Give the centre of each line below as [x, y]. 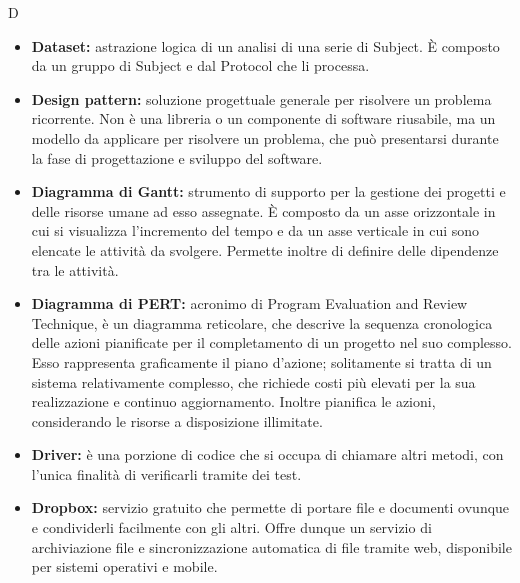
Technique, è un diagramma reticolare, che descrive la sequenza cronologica [262, 322]
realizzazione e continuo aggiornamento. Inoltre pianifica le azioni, [233, 401]
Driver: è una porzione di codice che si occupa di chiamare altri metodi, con [267, 454]
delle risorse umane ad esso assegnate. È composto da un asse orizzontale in [263, 210]
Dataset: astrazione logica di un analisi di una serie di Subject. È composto [265, 45]
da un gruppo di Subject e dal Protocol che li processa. [200, 65]
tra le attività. [75, 269]
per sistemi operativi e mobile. [124, 566]
